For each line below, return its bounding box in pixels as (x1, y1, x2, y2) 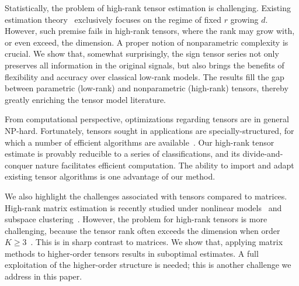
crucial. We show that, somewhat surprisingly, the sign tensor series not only (5, 47, 279, 60)
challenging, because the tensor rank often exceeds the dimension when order (5, 224, 280, 236)
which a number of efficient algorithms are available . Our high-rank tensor (5, 136, 274, 148)
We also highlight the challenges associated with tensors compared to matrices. (5, 189, 287, 202)
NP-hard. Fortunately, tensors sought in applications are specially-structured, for (5, 124, 294, 136)
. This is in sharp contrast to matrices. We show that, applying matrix (30, 236, 283, 248)
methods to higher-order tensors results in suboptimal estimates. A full (5, 247, 259, 259)
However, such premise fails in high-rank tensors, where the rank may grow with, (5, 25, 295, 37)
